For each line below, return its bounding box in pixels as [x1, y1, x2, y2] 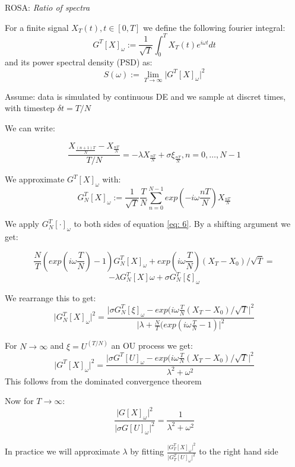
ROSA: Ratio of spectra [5, 1, 90, 13]
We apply [5, 217, 39, 230]
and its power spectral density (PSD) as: [5, 56, 153, 68]
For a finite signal [5, 21, 69, 33]
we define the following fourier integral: [143, 21, 286, 33]
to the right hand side [199, 445, 278, 457]
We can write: [5, 121, 55, 134]
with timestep [5, 102, 55, 114]
